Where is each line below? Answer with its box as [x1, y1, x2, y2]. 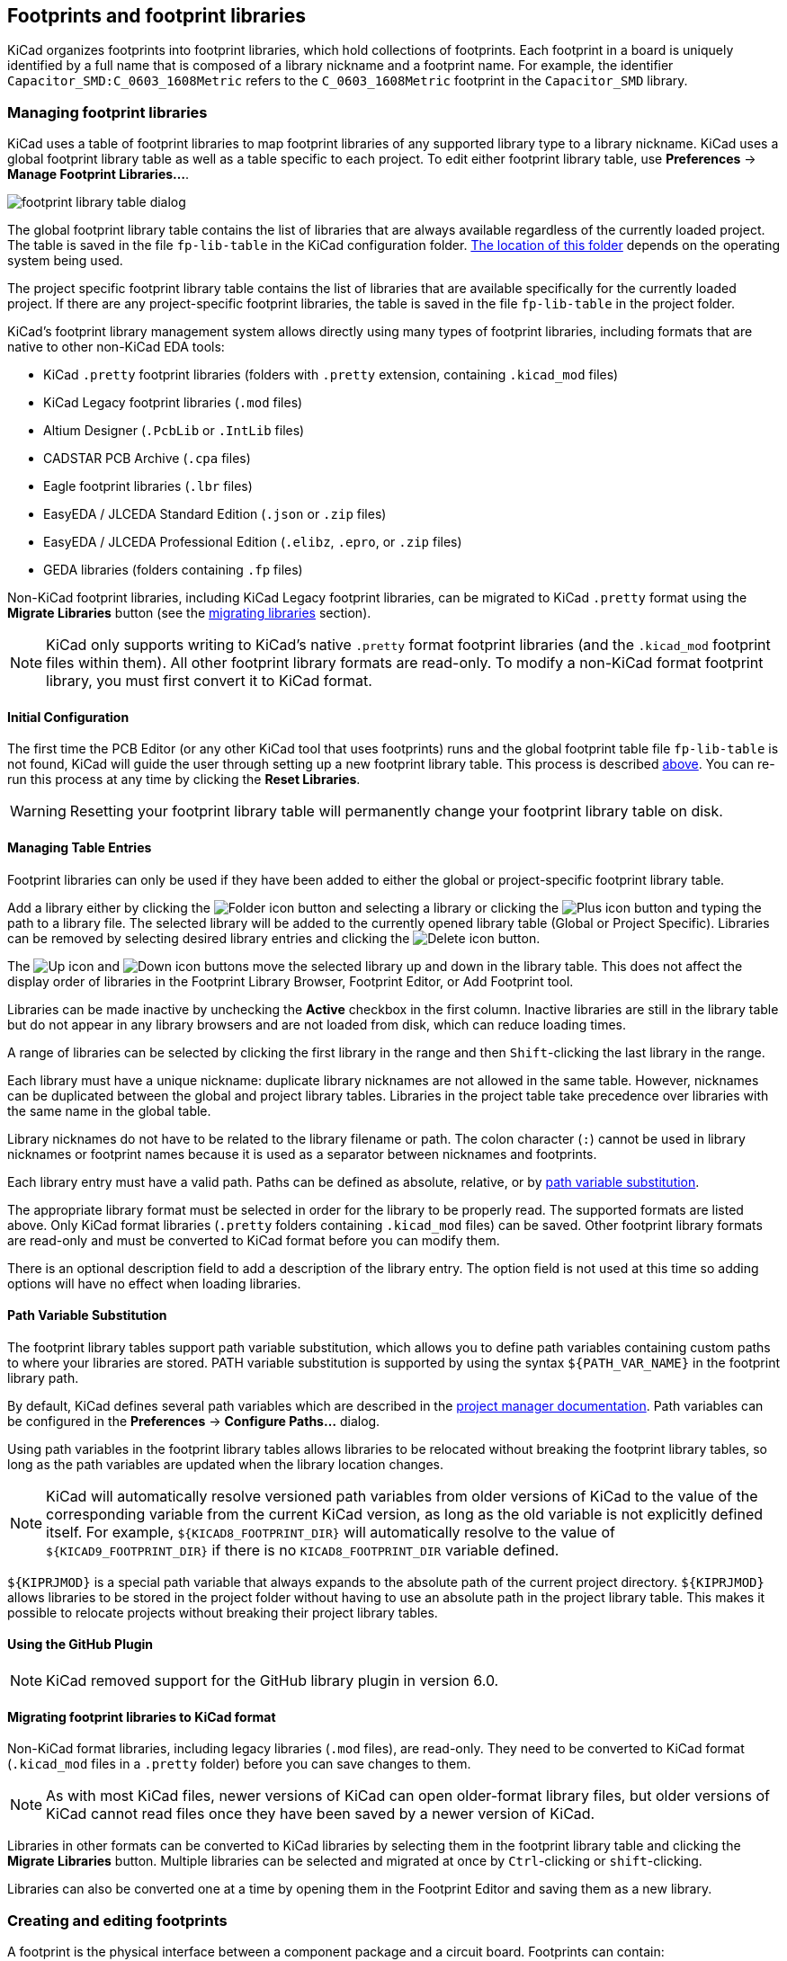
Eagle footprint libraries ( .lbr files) [43, 478, 253, 495]
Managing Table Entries [7, 840, 152, 855]
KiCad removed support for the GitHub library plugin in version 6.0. [46, 1671, 499, 1690]
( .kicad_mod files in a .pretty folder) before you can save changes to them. [7, 1756, 471, 1772]
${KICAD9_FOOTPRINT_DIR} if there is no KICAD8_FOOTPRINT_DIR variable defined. [46, 1540, 559, 1559]
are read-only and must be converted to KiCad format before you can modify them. [7, 1232, 500, 1248]
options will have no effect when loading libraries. [7, 1275, 301, 1291]
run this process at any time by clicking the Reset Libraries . [7, 771, 361, 788]
